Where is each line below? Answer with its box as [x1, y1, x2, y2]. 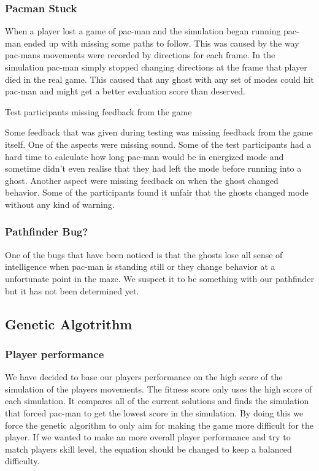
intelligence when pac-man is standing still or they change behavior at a [5, 260, 275, 273]
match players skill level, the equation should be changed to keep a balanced [5, 442, 292, 455]
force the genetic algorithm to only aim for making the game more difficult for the [5, 418, 314, 431]
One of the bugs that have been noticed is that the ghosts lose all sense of [5, 248, 283, 261]
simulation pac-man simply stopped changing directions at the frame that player [5, 61, 307, 73]
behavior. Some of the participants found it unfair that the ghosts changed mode [5, 186, 309, 199]
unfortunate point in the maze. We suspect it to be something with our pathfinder [5, 272, 314, 285]
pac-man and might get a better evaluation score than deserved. [5, 85, 245, 98]
